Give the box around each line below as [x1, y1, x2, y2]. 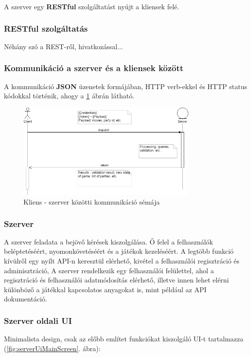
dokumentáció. [4, 294, 47, 304]
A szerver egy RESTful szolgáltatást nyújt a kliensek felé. [4, 1, 179, 11]
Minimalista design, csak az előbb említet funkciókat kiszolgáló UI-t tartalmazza [4, 334, 244, 344]
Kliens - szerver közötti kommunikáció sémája [23, 197, 160, 207]
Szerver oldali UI [4, 314, 72, 326]
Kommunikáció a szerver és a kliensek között [4, 62, 184, 74]
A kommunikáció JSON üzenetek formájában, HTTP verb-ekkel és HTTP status [4, 81, 247, 91]
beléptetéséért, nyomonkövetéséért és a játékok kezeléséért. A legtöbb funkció [4, 246, 234, 256]
